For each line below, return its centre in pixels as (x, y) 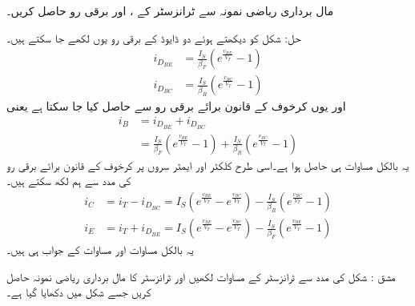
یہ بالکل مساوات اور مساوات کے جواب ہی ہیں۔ (100, 250)
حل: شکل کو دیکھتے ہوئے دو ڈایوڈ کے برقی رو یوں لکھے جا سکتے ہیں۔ (154, 37)
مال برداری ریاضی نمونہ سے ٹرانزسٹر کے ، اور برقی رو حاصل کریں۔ (170, 10)
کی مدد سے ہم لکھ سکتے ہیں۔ (69, 181)
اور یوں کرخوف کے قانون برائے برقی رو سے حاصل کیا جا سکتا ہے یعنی (176, 106)
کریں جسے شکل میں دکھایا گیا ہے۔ (79, 292)
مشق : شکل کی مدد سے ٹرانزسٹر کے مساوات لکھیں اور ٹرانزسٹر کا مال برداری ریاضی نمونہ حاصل (201, 276)
